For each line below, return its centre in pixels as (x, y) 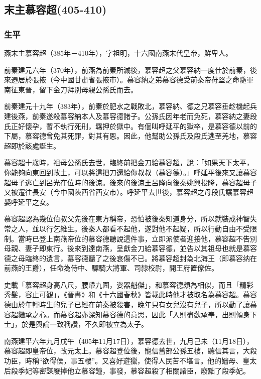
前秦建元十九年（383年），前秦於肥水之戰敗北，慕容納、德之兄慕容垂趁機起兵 (130, 106)
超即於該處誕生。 (32, 145)
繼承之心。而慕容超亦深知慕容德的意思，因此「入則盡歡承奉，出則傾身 (134, 314)
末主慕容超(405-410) (55, 9)
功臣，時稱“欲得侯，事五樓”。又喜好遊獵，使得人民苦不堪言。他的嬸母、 (123, 361)
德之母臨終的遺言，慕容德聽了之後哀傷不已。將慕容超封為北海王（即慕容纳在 (130, 258)
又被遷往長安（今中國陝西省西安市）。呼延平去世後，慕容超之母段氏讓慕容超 (129, 192)
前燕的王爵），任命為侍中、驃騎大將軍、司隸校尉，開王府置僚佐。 (111, 268)
